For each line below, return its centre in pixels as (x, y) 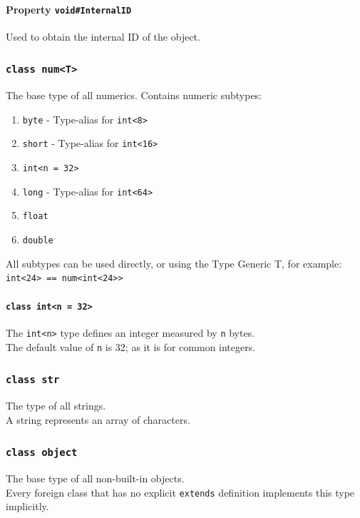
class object (42, 453)
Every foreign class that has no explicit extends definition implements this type (180, 492)
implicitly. (27, 506)
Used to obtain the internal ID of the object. (103, 36)
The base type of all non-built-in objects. (95, 478)
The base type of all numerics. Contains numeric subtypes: (134, 95)
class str (33, 380)
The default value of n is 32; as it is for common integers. (131, 346)
